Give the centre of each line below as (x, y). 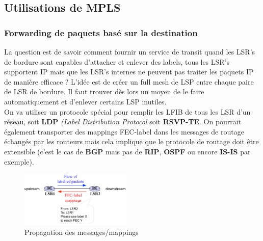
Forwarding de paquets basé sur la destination (101, 32)
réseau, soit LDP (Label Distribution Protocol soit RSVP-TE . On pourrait (123, 122)
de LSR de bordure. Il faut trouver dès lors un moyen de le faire (104, 91)
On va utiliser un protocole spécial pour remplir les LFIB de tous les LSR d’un (127, 111)
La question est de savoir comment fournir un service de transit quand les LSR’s (130, 51)
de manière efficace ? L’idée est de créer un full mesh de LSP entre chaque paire (129, 81)
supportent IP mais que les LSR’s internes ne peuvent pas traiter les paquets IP (129, 72)
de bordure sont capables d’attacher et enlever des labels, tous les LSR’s (117, 61)
